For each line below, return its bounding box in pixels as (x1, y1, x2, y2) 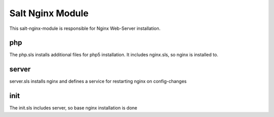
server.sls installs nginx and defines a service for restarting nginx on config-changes (9, 79, 187, 85)
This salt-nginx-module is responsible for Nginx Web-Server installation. (9, 25, 161, 31)
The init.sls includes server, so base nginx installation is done (9, 105, 138, 111)
